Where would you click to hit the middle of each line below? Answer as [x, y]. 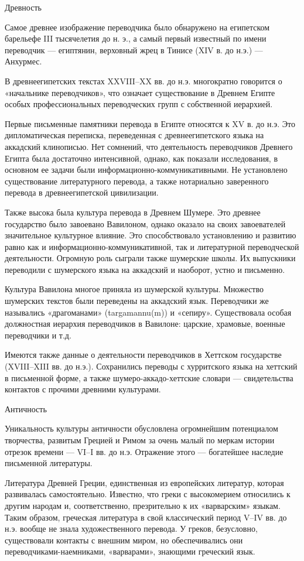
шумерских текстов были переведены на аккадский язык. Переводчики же [137, 301]
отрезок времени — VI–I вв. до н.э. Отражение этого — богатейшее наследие [144, 451]
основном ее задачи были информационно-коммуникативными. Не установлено [146, 170]
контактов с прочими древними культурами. [83, 389]
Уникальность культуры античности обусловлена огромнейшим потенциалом [141, 428]
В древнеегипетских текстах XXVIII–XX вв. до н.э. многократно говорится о [144, 81]
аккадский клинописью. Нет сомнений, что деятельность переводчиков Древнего [149, 146]
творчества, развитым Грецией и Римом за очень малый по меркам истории [140, 440]
